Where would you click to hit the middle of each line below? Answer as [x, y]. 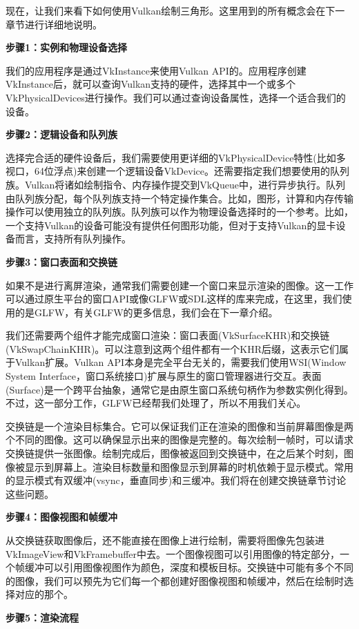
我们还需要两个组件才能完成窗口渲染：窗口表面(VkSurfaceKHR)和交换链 [168, 335]
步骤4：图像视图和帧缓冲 [62, 517]
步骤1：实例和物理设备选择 [67, 47]
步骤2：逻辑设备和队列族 [62, 134]
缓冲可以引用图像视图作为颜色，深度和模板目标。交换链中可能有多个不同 [189, 567]
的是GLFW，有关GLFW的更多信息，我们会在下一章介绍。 [146, 312]
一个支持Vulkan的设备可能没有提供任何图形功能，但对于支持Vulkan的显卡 [171, 225]
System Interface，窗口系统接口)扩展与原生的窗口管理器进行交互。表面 [164, 376]
